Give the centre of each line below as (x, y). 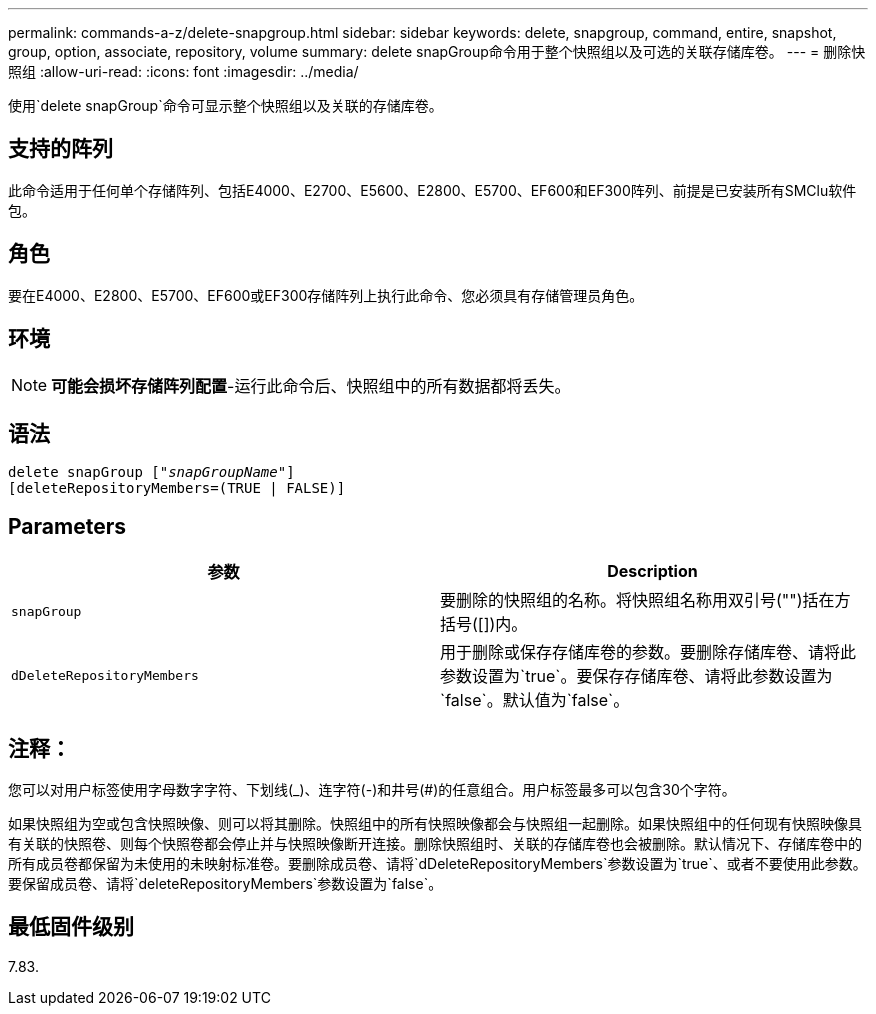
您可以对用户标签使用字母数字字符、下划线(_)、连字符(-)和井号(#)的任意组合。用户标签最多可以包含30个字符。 (372, 790)
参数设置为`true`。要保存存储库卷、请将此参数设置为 (636, 676)
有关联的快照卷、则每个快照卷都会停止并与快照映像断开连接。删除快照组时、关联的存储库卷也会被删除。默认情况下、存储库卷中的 (435, 844)
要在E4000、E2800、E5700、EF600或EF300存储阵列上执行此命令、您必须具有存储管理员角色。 (326, 295)
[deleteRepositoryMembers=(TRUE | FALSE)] (177, 488)
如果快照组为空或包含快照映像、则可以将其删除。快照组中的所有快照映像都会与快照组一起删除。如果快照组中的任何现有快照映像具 (435, 824)
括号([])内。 (484, 624)
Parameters (67, 526)
